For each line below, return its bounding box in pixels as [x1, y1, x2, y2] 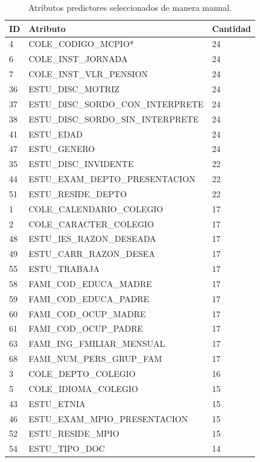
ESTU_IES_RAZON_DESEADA [28, 232, 156, 245]
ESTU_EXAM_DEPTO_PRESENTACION [28, 172, 195, 185]
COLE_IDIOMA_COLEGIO [28, 382, 138, 394]
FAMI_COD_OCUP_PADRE [28, 322, 144, 335]
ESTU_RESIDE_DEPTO [28, 187, 127, 200]
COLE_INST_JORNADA [28, 52, 128, 65]
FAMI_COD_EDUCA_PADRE [28, 292, 150, 305]
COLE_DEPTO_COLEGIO [28, 367, 136, 379]
